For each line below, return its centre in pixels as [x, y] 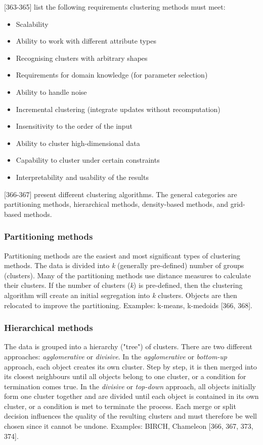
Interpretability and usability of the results [82, 177]
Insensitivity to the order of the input [74, 126]
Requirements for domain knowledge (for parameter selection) [112, 75]
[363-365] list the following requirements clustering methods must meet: [115, 7]
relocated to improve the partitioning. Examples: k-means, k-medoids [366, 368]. [128, 305]
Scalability [32, 24]
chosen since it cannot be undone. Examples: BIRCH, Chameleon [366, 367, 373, [129, 426]
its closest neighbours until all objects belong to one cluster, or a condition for [125, 376]
